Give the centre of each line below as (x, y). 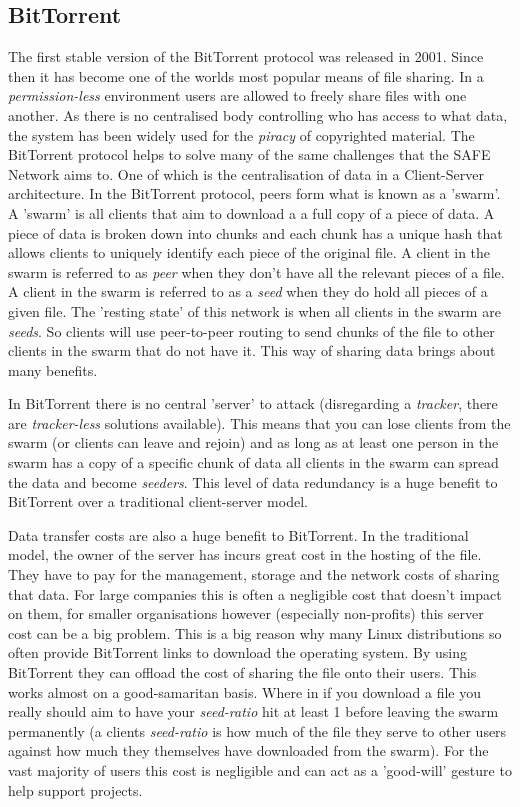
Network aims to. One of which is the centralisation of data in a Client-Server (246, 173)
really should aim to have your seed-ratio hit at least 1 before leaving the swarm (253, 711)
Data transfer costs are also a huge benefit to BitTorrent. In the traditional (238, 534)
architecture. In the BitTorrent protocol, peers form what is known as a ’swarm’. (254, 193)
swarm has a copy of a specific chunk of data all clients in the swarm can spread (253, 462)
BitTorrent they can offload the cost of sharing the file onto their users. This (242, 672)
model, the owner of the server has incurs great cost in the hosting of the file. (245, 554)
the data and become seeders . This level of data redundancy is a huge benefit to (253, 481)
